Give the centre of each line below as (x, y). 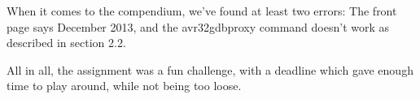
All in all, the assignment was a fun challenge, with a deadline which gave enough (210, 69)
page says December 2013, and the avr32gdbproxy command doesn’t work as (198, 26)
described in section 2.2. (66, 43)
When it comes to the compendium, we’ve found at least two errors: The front (202, 11)
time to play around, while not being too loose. (124, 86)
